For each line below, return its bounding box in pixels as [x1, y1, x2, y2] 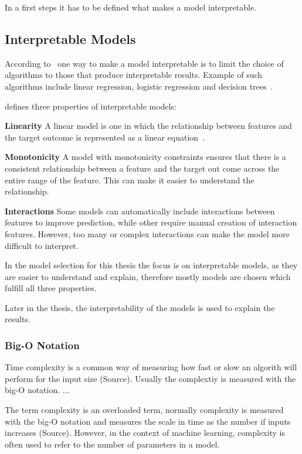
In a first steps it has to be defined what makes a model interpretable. [5, 1, 257, 13]
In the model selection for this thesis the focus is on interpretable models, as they [5, 259, 298, 271]
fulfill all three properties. [5, 282, 97, 294]
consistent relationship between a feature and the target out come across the [5, 162, 280, 174]
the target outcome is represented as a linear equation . [5, 131, 205, 143]
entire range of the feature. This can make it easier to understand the [5, 173, 255, 186]
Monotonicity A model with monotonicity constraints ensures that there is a [5, 151, 286, 163]
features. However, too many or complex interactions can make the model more [5, 227, 290, 240]
